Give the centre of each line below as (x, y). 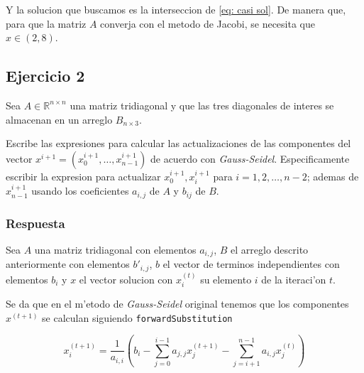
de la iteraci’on (294, 279)
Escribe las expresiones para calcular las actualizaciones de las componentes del (178, 143)
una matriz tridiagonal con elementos (115, 249)
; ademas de (333, 176)
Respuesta (35, 223)
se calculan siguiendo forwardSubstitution (137, 317)
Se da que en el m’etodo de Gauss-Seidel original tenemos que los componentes (177, 303)
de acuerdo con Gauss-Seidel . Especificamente (250, 158)
